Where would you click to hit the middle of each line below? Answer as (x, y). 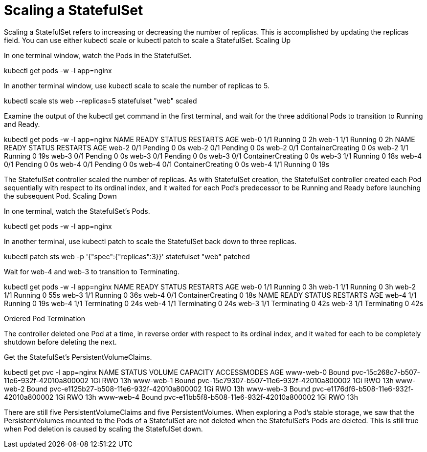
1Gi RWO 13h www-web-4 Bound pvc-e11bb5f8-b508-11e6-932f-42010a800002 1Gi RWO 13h (207, 397)
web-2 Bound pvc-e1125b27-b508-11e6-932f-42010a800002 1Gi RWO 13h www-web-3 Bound (157, 389)
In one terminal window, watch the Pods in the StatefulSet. (98, 55)
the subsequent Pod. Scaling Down (60, 196)
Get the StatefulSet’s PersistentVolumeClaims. (78, 357)
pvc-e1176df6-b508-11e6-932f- (363, 389)
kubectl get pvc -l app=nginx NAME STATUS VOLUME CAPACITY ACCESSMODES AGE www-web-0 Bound (177, 372)
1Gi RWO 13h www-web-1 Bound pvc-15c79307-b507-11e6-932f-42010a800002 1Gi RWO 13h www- (253, 380)
